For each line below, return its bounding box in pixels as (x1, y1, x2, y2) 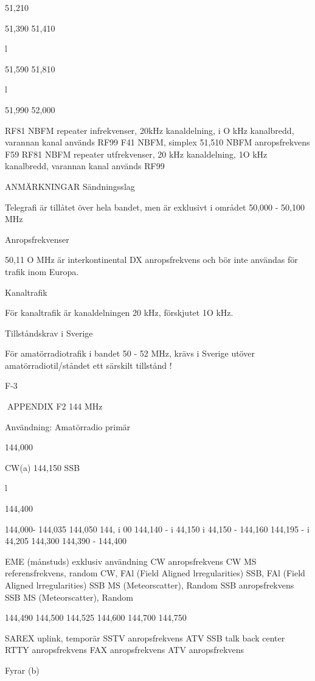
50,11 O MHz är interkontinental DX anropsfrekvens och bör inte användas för (5, 253, 298, 266)
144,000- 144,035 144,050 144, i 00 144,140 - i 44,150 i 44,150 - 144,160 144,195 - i (5, 522, 310, 535)
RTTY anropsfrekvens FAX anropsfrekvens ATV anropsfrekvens (5, 643, 244, 656)
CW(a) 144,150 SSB (5, 461, 80, 473)
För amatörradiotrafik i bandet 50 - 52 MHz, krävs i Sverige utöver (5, 347, 255, 360)
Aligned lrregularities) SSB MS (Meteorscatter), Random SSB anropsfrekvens (5, 579, 294, 591)
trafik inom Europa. (5, 265, 79, 278)
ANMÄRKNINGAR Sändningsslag (5, 180, 135, 192)
